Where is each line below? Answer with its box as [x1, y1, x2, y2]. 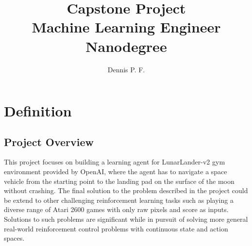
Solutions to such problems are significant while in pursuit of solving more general [4, 214, 248, 224]
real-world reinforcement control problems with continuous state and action [4, 223, 228, 233]
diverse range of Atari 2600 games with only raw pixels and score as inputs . [4, 204, 229, 214]
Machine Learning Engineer [32, 17, 221, 37]
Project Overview [4, 134, 94, 149]
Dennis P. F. [107, 64, 145, 74]
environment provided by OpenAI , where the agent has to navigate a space [4, 166, 227, 177]
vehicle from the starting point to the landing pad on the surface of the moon [4, 176, 235, 186]
